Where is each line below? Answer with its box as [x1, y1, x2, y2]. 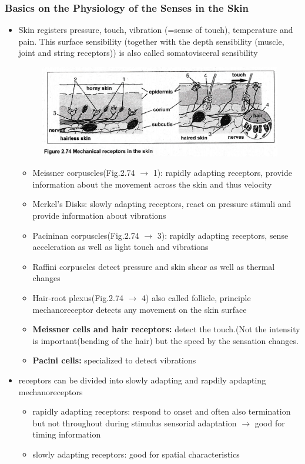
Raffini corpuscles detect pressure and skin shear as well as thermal [32, 260, 275, 272]
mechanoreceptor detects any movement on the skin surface [32, 303, 247, 315]
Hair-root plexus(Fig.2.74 [32, 292, 123, 304]
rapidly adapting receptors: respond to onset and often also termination [32, 405, 291, 418]
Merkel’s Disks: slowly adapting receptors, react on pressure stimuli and [32, 198, 291, 210]
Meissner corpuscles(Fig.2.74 [32, 166, 135, 179]
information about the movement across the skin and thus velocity [32, 178, 272, 190]
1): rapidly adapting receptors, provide [153, 166, 293, 179]
